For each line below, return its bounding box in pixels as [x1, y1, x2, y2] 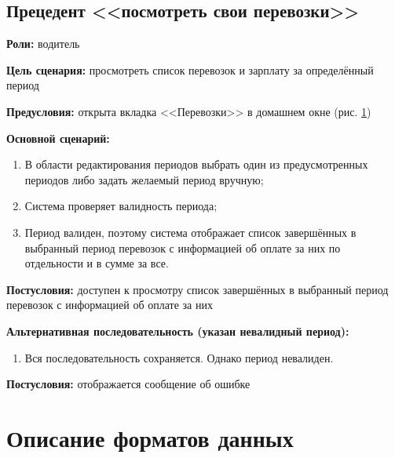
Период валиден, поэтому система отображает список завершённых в [24, 224, 357, 240]
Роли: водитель [6, 35, 80, 52]
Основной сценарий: [6, 129, 110, 146]
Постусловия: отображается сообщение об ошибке [6, 376, 251, 392]
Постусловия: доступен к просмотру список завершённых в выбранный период [6, 281, 389, 297]
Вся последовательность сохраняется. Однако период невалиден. [24, 349, 334, 365]
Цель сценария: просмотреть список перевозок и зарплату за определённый [6, 61, 374, 78]
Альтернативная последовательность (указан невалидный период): [6, 322, 349, 339]
